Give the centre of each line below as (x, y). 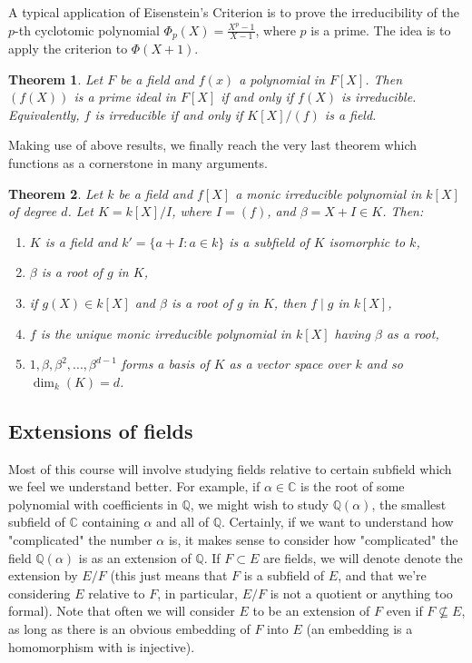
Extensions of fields (101, 430)
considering (39, 593)
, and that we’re (382, 575)
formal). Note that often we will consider (122, 611)
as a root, (413, 333)
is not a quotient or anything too (361, 593)
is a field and (81, 241)
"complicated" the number (80, 539)
